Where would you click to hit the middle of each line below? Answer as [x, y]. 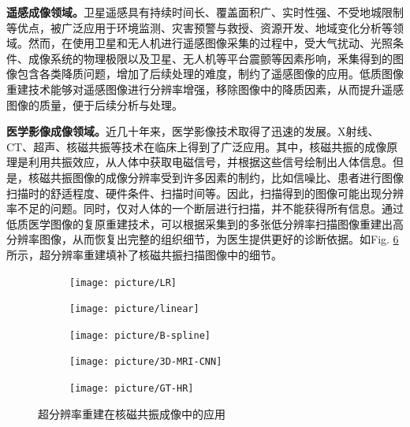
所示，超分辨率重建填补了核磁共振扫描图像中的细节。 [144, 254]
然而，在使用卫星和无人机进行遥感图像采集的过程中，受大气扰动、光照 [210, 43]
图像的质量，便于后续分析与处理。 [95, 104]
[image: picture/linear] [134, 309]
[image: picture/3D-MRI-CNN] [146, 362]
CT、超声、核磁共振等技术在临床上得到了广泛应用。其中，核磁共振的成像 [197, 146]
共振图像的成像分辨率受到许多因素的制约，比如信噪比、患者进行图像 [227, 177]
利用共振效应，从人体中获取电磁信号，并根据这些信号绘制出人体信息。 [210, 162]
